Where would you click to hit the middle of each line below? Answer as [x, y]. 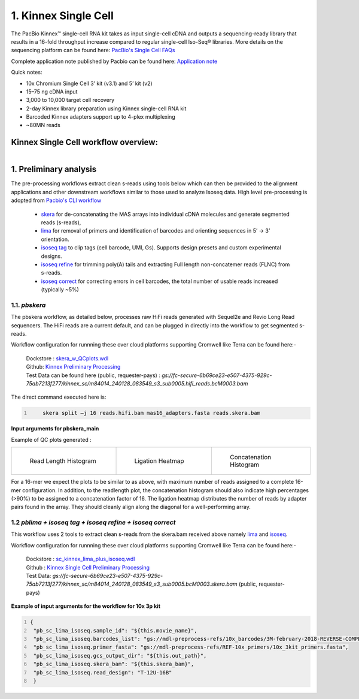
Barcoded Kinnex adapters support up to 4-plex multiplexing [101, 117]
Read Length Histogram [63, 461]
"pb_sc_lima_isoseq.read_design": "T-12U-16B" [103, 672]
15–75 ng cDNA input [52, 91]
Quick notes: [27, 73]
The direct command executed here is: [59, 397]
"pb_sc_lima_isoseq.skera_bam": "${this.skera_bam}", [114, 664]
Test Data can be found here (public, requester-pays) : [93, 375]
